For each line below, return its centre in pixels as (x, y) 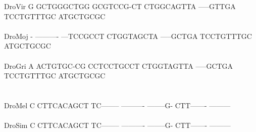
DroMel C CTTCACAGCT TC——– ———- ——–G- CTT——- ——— (117, 105)
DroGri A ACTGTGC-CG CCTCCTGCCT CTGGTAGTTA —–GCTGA (119, 65)
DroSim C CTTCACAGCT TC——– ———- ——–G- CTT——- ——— (117, 125)
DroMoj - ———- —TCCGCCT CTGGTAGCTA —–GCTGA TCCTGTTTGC (128, 36)
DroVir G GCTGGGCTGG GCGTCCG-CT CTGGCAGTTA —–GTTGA (120, 6)
